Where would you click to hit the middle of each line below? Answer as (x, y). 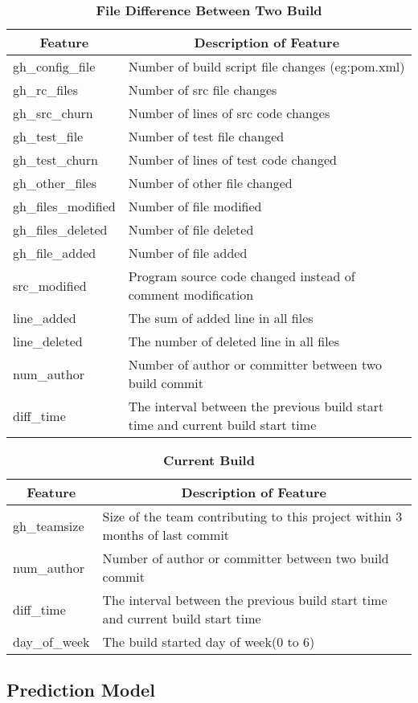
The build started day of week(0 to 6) (209, 642)
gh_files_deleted (60, 229)
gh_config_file (54, 66)
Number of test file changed (206, 136)
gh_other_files (55, 183)
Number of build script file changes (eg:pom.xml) (266, 66)
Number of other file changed (210, 183)
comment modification (191, 294)
